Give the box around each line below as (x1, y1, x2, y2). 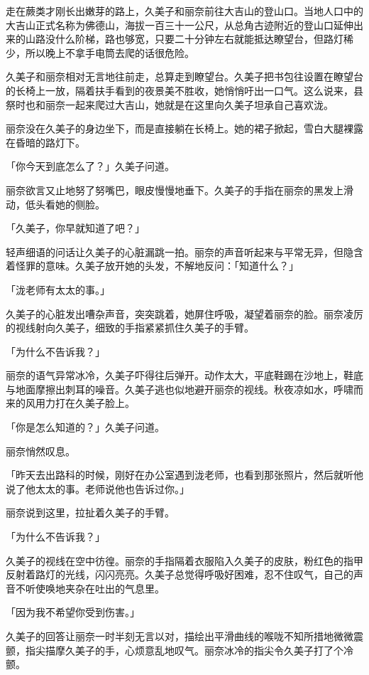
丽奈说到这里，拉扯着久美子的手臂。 (6, 505, 175, 520)
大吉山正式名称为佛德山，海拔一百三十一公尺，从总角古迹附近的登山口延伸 (6, 17, 353, 32)
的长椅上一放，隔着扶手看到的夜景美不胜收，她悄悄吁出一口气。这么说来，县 (6, 83, 363, 97)
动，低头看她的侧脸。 (6, 196, 105, 211)
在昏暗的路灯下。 (6, 134, 85, 149)
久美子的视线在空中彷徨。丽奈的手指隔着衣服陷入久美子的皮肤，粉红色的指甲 (6, 553, 363, 568)
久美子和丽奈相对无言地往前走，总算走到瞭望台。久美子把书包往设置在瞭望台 (6, 69, 363, 84)
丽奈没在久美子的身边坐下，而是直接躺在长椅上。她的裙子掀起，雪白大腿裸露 (6, 121, 363, 136)
